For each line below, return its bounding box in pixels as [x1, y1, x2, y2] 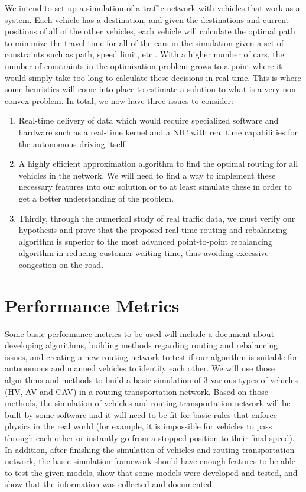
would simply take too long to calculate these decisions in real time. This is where [5, 71, 301, 83]
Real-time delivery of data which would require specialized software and [18, 114, 279, 127]
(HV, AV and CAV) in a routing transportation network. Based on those [5, 385, 268, 397]
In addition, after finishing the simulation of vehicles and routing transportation [5, 443, 295, 455]
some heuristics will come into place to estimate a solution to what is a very [5, 83, 280, 95]
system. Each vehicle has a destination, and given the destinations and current [5, 13, 289, 25]
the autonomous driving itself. [18, 137, 128, 150]
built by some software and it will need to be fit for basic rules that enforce [5, 408, 277, 420]
